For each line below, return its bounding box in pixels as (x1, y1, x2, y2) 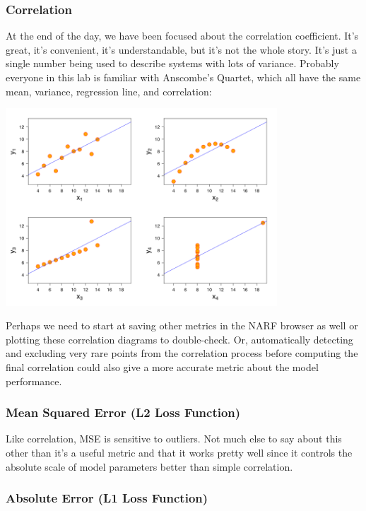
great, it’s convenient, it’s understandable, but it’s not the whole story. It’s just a (6, 42, 357, 57)
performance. (6, 373, 62, 388)
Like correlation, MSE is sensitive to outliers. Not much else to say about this (6, 431, 342, 446)
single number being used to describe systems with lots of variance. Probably (6, 56, 339, 71)
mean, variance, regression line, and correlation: (6, 83, 212, 98)
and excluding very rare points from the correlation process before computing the (6, 346, 358, 360)
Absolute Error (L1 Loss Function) (6, 489, 208, 507)
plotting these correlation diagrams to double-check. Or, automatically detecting (6, 331, 353, 346)
